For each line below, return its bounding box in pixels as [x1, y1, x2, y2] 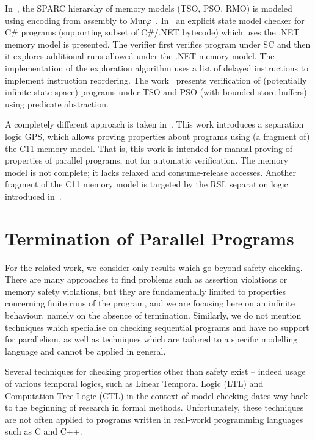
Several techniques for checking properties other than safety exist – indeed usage [5, 365, 306, 378]
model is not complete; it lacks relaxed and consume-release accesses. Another [5, 165, 296, 178]
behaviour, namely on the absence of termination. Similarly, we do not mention [5, 309, 302, 321]
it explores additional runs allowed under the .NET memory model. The [5, 49, 275, 62]
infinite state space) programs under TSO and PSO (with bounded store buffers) [5, 85, 307, 98]
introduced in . [5, 189, 62, 202]
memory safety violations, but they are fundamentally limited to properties [5, 284, 286, 297]
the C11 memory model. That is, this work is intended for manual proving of [5, 142, 292, 154]
